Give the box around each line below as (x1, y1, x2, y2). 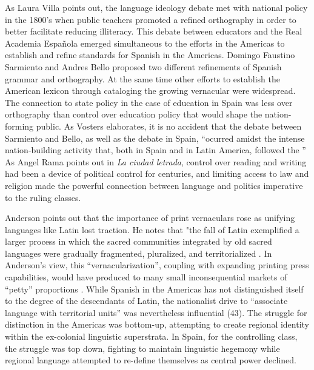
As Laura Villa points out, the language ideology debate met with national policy (5, 1, 308, 13)
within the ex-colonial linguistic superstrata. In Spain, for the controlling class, (5, 330, 298, 343)
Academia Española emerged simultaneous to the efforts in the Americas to (5, 36, 285, 49)
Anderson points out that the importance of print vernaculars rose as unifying (5, 211, 295, 224)
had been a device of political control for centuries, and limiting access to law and (5, 167, 309, 180)
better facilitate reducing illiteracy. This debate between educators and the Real (5, 25, 302, 38)
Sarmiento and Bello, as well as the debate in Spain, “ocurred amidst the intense (5, 131, 305, 144)
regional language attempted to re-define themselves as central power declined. (5, 354, 297, 366)
